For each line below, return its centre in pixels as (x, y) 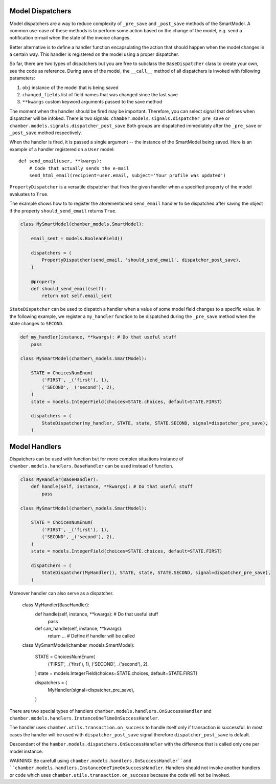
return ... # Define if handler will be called (91, 635)
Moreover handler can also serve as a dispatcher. (62, 593)
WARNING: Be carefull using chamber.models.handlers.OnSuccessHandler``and (100, 760)
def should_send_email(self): (69, 289)
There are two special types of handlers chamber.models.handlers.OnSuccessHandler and (110, 711)
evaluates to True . (29, 194)
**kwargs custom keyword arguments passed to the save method (92, 102)
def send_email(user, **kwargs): (60, 161)
